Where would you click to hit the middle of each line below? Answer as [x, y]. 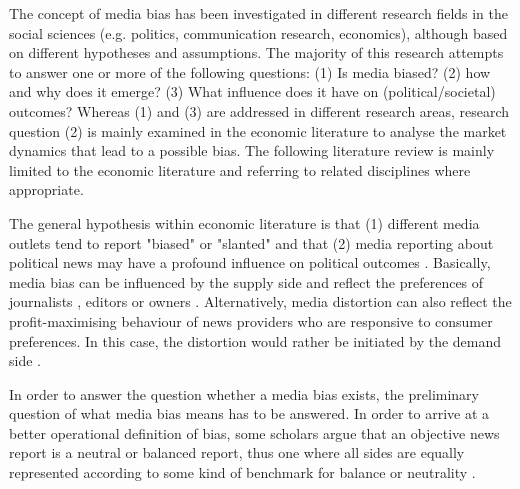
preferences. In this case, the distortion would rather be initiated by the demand [255, 340]
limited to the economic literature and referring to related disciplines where [240, 169]
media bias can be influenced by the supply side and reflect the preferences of [246, 281]
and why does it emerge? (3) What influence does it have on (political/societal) [252, 91]
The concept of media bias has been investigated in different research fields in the [259, 13]
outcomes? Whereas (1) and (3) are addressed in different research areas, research [259, 110]
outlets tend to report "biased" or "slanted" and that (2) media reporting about [251, 242]
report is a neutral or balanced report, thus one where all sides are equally [237, 452]
